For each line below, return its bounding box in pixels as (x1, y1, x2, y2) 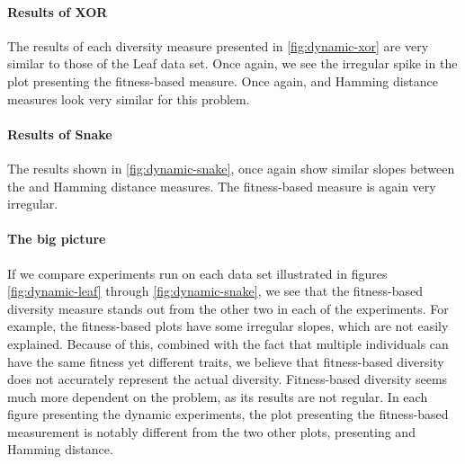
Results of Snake (7, 124, 112, 143)
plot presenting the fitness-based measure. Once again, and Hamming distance (7, 71, 438, 90)
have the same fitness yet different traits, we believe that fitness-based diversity (7, 352, 444, 370)
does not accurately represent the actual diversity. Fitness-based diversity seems (7, 370, 448, 388)
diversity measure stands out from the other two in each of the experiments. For (7, 299, 449, 317)
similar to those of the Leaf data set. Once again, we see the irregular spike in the (7, 54, 458, 73)
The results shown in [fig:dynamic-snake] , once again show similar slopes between (7, 158, 455, 177)
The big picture (7, 229, 106, 248)
